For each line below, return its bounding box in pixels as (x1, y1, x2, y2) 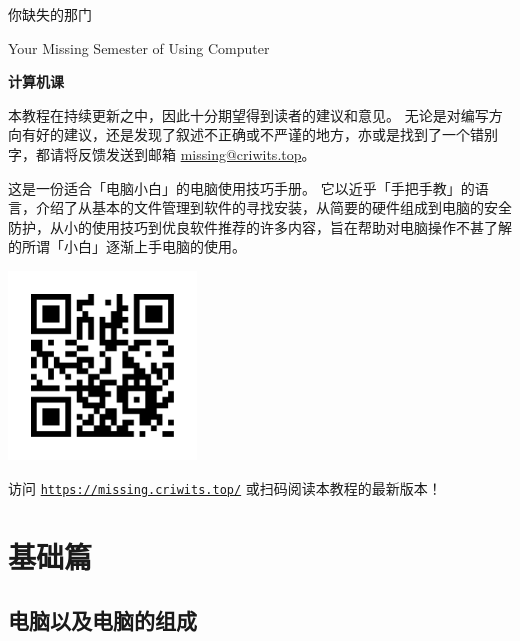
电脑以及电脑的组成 (8, 604, 197, 635)
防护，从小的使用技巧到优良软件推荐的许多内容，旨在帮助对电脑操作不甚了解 (8, 216, 512, 237)
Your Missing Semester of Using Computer (8, 37, 270, 58)
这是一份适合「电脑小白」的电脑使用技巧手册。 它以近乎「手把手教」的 (8, 177, 475, 198)
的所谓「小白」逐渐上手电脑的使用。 (8, 236, 246, 257)
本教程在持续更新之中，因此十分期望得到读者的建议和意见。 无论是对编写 (8, 104, 489, 125)
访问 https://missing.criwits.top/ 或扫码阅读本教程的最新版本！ (8, 477, 442, 498)
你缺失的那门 (8, 4, 92, 24)
